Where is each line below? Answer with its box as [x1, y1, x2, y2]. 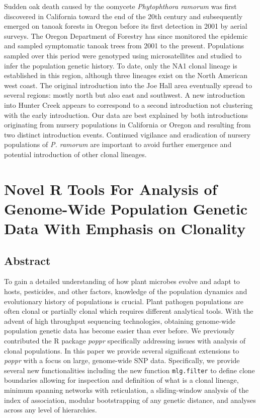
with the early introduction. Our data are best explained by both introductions [4, 109, 248, 120]
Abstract [4, 252, 51, 268]
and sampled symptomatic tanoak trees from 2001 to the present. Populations [4, 40, 244, 51]
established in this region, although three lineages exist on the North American [4, 70, 247, 81]
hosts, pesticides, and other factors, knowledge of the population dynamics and [4, 286, 247, 297]
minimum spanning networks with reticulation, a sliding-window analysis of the [4, 385, 249, 395]
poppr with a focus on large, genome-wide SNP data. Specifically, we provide [4, 355, 240, 366]
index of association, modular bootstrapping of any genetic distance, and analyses [4, 394, 256, 405]
